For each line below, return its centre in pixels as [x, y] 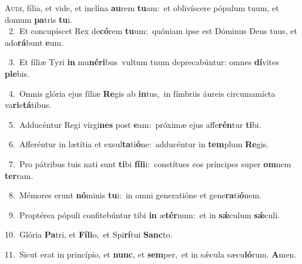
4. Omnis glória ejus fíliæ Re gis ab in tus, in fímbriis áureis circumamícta [142, 93]
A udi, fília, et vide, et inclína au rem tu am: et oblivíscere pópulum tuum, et [142, 8]
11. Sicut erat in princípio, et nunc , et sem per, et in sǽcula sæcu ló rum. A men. [151, 254]
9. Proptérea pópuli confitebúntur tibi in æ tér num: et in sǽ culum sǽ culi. [144, 214]
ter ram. [19, 175]
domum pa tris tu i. [38, 19]
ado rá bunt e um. [34, 42]
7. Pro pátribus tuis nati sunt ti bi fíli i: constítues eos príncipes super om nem [150, 163]
